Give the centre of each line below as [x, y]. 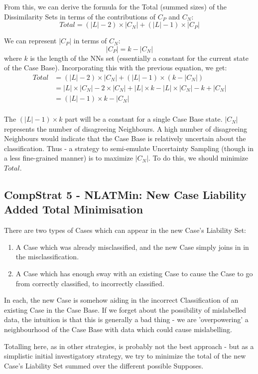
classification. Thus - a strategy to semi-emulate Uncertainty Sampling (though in [129, 148]
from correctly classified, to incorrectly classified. [90, 283]
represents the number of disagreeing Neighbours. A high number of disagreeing [126, 128]
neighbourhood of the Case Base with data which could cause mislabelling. [118, 329]
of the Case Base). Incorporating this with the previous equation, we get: [116, 68]
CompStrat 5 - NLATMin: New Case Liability [125, 195]
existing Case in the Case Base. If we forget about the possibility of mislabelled [125, 309]
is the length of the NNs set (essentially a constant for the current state [139, 58]
